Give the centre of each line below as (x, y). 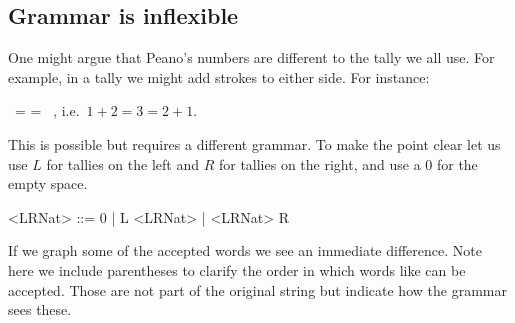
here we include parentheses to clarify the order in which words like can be (237, 269)
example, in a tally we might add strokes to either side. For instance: (219, 76)
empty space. (48, 183)
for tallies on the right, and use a (319, 163)
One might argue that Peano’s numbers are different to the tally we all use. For (251, 57)
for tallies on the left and (122, 163)
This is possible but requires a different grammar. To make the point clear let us (254, 143)
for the (457, 163)
